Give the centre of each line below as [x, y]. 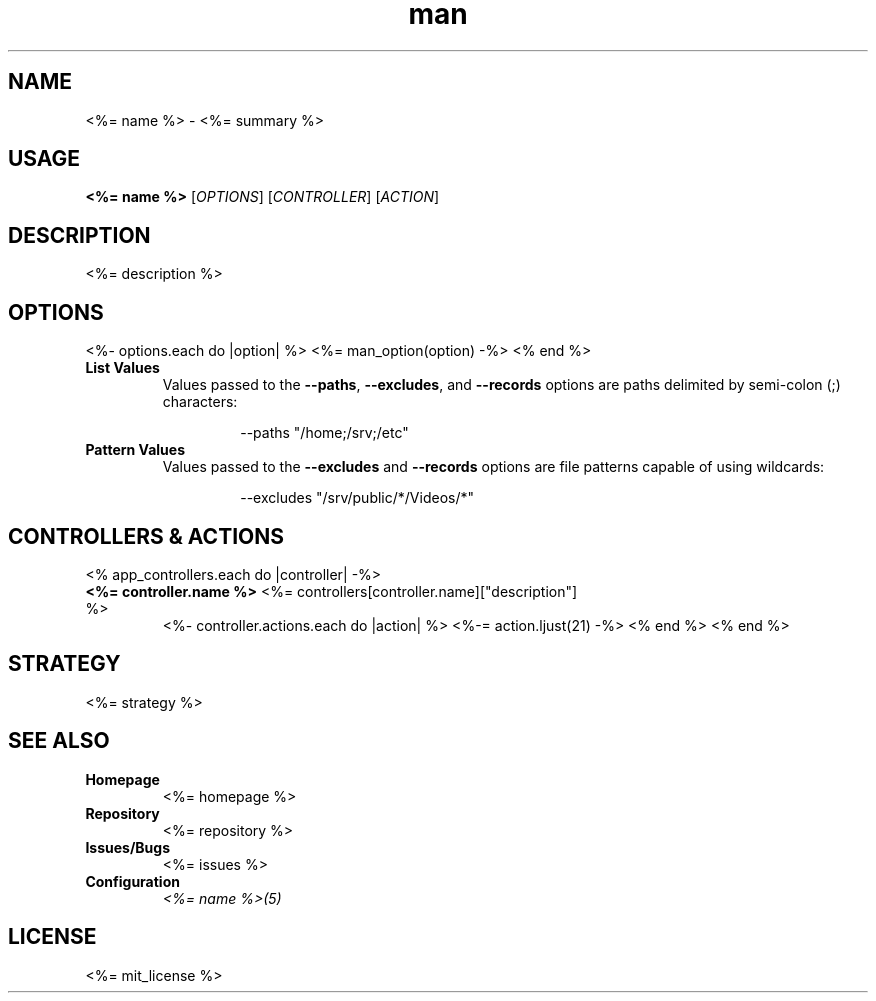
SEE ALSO [59, 741]
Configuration [132, 881]
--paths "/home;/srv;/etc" [324, 433]
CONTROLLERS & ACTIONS [146, 536]
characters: [200, 402]
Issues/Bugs [127, 847]
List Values [122, 368]
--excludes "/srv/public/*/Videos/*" [357, 498]
